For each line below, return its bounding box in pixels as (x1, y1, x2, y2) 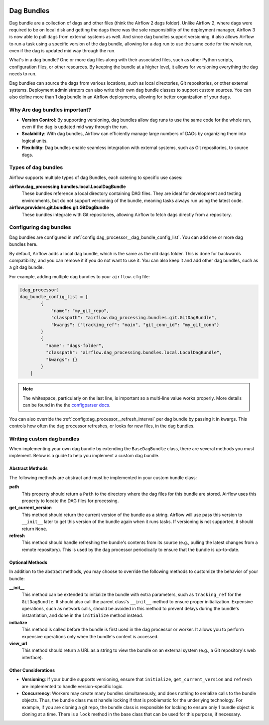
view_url (9, 641, 27, 647)
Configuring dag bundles (9, 224, 71, 231)
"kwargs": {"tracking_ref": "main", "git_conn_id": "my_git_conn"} (51, 322, 220, 328)
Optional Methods (9, 559, 47, 565)
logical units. (21, 138, 48, 144)
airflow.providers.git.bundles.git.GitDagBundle (9, 204, 109, 210)
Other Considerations (9, 667, 55, 673)
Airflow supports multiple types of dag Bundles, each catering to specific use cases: (9, 175, 183, 181)
